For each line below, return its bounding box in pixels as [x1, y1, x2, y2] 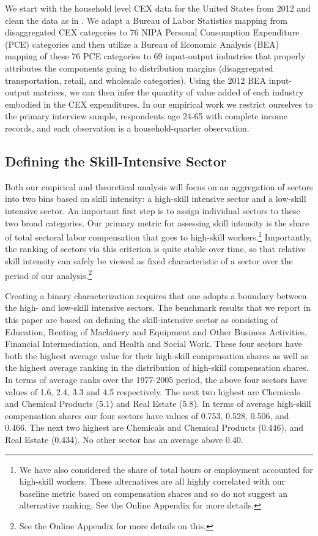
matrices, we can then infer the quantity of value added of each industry [32, 86, 304, 99]
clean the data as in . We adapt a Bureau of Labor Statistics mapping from [5, 13, 287, 26]
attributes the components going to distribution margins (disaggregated [5, 61, 273, 74]
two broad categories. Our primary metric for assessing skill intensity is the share [5, 216, 309, 229]
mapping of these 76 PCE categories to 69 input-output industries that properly [5, 50, 306, 62]
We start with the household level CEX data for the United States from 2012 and [5, 2, 311, 14]
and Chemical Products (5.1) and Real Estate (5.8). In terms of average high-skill [5, 397, 311, 410]
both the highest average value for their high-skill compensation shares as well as [5, 349, 308, 362]
